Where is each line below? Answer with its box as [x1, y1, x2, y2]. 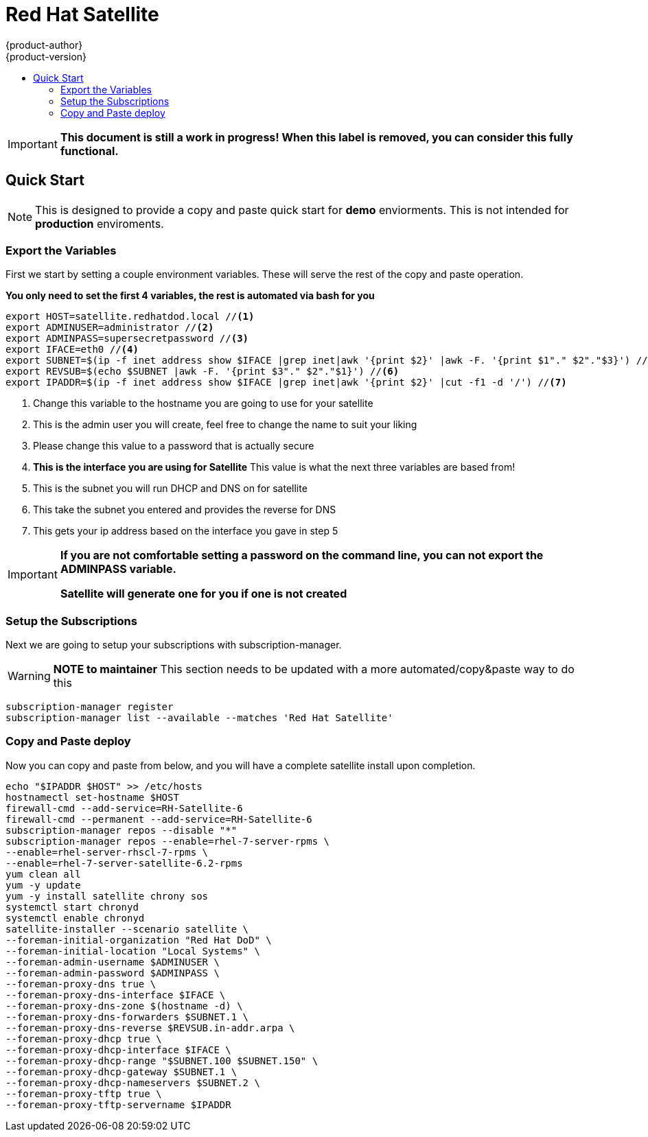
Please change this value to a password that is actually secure [33, 440, 314, 452]
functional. [60, 143, 119, 158]
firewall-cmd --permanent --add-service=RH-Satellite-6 [5, 813, 312, 825]
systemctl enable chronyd [5, 912, 145, 924]
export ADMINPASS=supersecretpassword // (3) [5, 333, 249, 344]
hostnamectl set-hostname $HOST [5, 791, 179, 803]
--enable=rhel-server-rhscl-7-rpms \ [5, 846, 209, 858]
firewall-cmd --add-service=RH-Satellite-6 [5, 802, 243, 814]
